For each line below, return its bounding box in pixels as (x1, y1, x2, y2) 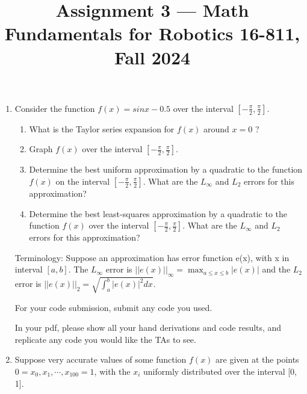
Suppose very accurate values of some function (14, 353, 187, 366)
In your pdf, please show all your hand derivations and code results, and (14, 321, 282, 334)
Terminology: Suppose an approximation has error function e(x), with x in (14, 251, 290, 263)
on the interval (55, 174, 110, 187)
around (203, 122, 229, 135)
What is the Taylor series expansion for (29, 122, 175, 135)
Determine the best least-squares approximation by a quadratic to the (29, 207, 288, 220)
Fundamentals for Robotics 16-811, (4, 21, 300, 46)
